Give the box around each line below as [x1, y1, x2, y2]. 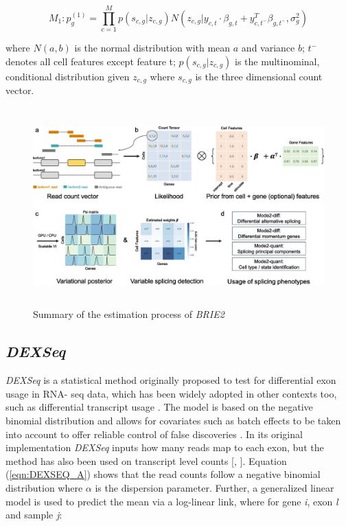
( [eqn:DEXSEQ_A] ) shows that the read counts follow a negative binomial [5, 467, 321, 481]
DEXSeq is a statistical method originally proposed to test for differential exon [5, 373, 336, 387]
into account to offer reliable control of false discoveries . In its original [5, 426, 303, 441]
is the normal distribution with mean [74, 41, 231, 55]
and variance [241, 41, 295, 55]
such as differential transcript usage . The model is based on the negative [5, 400, 313, 414]
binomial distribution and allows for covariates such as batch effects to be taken [5, 413, 341, 427]
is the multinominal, [234, 54, 320, 68]
